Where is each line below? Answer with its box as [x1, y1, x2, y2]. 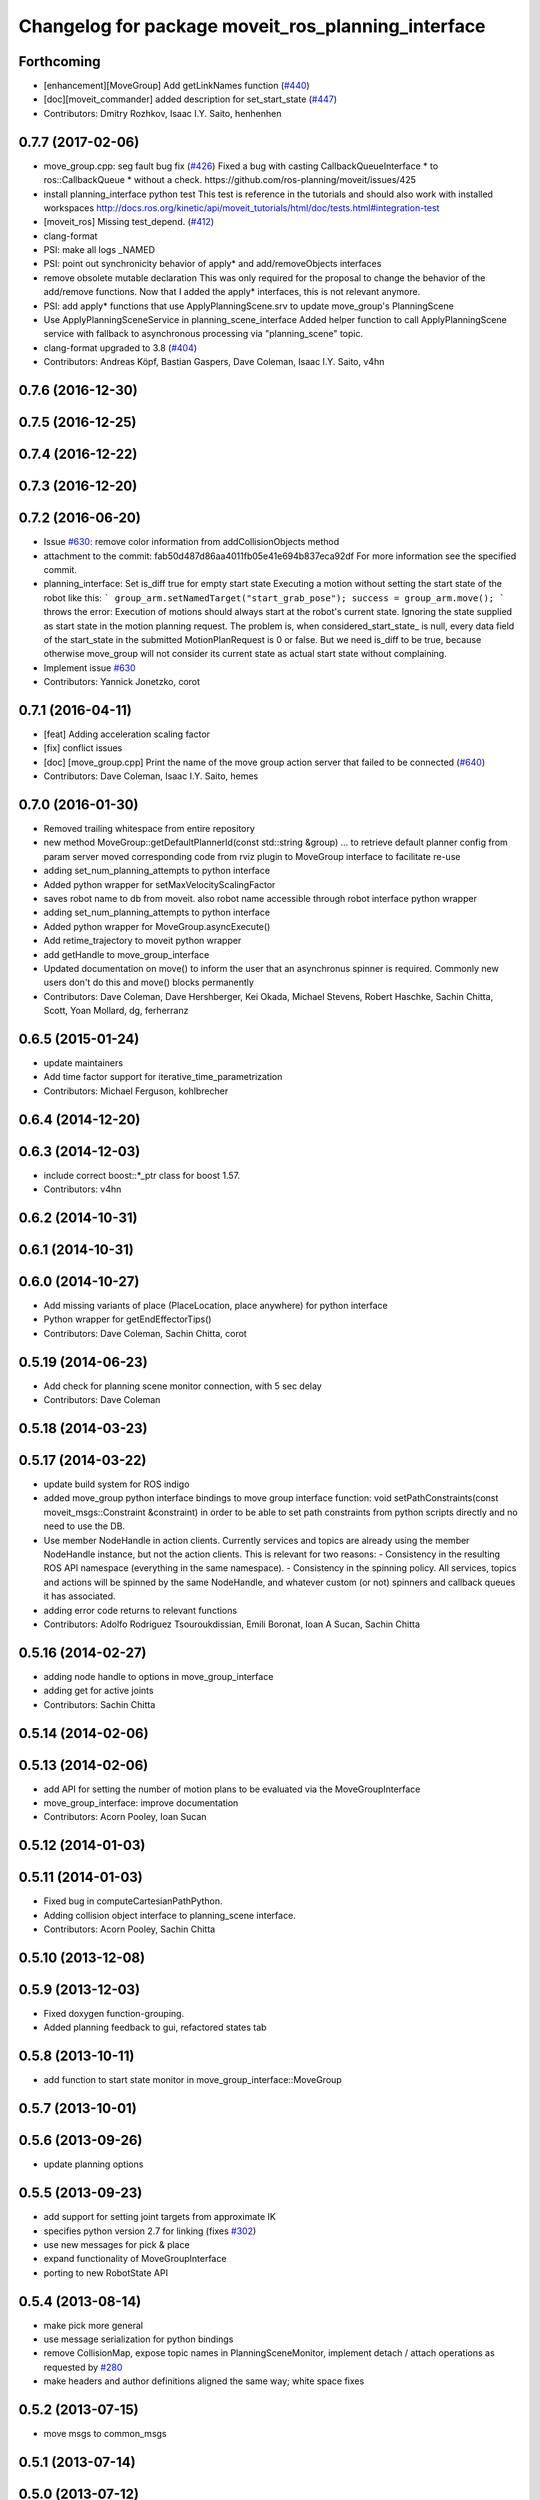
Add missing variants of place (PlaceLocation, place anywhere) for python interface [43, 1300, 389, 1312]
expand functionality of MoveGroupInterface [43, 2253, 227, 2265]
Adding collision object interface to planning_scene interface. [43, 1909, 297, 1921]
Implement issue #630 [43, 661, 136, 674]
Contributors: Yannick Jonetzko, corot [43, 676, 200, 688]
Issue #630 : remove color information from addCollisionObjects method [43, 536, 340, 548]
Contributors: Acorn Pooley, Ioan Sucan [43, 1811, 207, 1823]
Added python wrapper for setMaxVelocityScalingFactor [43, 878, 276, 890]
